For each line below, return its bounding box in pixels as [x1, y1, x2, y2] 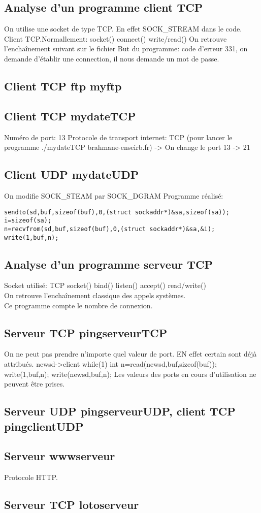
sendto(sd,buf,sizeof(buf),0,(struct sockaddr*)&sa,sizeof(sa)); [4, 208, 230, 216]
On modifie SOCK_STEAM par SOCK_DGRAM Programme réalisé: [4, 190, 223, 201]
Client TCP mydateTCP [4, 108, 136, 123]
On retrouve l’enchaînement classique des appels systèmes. [4, 290, 186, 300]
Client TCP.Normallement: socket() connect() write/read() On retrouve [4, 33, 227, 44]
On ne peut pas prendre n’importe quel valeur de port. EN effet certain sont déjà [4, 348, 257, 359]
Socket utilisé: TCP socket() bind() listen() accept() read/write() [4, 280, 206, 291]
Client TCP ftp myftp [4, 78, 122, 93]
